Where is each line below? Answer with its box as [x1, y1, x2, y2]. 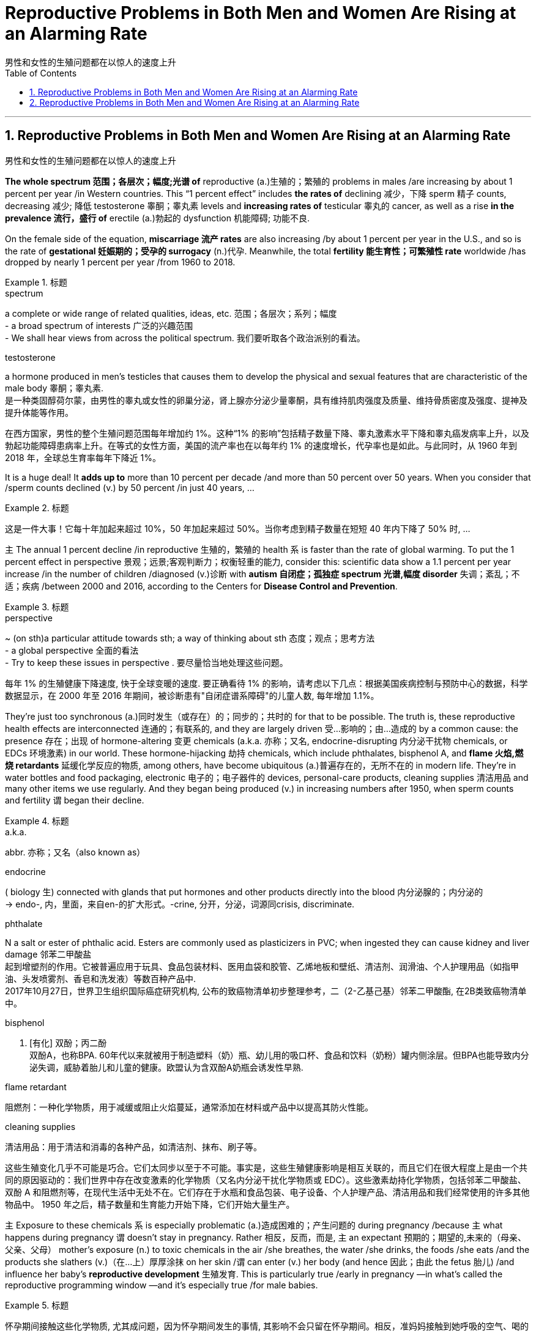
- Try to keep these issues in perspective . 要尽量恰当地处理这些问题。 [5, 657, 288, 668]
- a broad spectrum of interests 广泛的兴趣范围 [5, 320, 193, 331]
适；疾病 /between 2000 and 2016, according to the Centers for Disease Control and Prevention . [5, 580, 398, 591]
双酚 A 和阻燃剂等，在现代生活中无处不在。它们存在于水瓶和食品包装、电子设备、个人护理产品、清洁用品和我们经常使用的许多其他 [5, 1186, 530, 1197]
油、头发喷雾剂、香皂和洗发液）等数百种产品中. [5, 973, 196, 984]
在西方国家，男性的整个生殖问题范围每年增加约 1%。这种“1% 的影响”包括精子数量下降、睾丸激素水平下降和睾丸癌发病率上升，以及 [5, 427, 530, 438]
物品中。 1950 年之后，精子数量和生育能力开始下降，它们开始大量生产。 [5, 1198, 295, 1209]
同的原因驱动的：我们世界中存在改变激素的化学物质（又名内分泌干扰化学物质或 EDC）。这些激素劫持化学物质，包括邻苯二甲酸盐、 [5, 1174, 526, 1185]
